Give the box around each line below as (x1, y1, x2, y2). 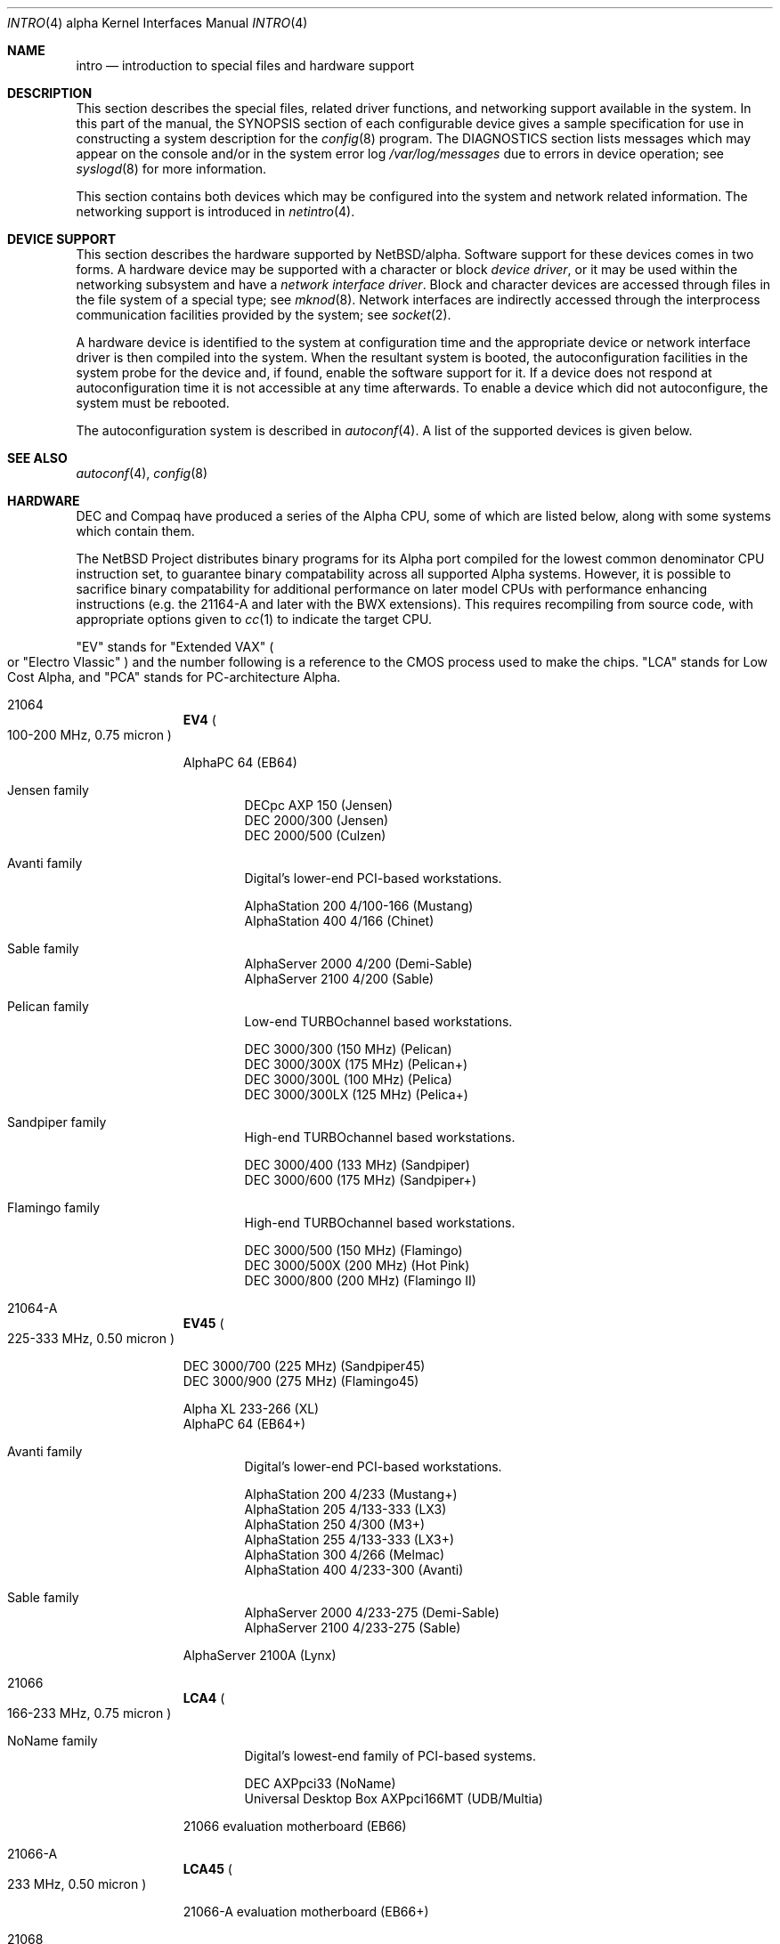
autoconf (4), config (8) (76, 466, 208, 481)
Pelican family (7, 999, 89, 1014)
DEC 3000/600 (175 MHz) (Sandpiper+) (244, 1172, 476, 1187)
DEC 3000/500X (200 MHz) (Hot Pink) (244, 1258, 470, 1273)
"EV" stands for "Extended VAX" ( (76, 639, 274, 654)
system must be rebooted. (76, 395, 230, 410)
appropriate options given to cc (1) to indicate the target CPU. (76, 612, 432, 627)
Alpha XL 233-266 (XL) (183, 1401, 320, 1416)
